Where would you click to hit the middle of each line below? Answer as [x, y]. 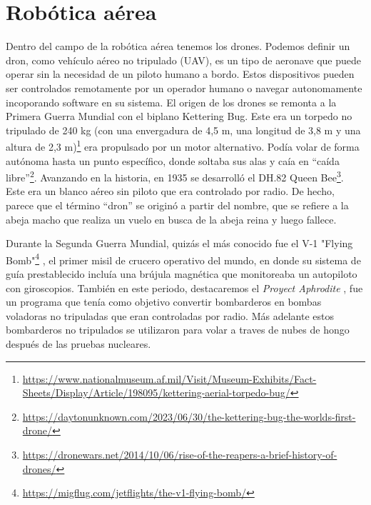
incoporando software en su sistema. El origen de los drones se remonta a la [171, 102]
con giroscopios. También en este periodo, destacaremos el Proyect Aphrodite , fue [184, 287]
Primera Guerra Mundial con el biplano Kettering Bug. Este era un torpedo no [179, 116]
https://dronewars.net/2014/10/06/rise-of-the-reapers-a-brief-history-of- [180, 454]
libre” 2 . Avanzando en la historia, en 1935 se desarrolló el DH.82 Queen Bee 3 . [175, 176]
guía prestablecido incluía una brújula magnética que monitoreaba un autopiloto [182, 274]
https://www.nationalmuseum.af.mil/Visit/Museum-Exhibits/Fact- [169, 378]
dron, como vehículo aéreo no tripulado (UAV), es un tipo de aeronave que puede [184, 60]
